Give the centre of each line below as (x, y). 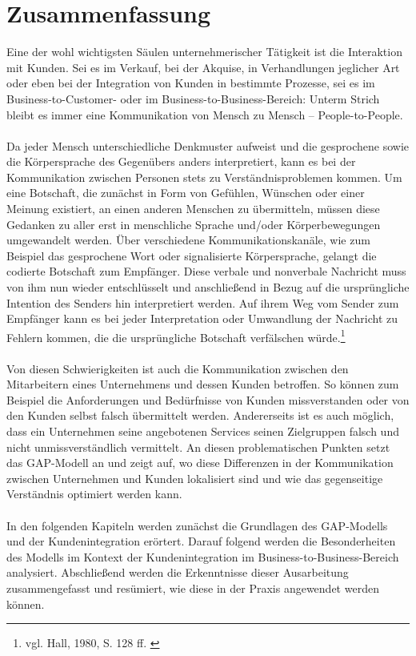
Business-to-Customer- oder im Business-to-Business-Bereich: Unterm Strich (193, 98)
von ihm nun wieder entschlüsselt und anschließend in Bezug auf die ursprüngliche (208, 287)
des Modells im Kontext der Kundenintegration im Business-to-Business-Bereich (203, 556)
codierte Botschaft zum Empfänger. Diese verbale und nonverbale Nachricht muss (206, 271)
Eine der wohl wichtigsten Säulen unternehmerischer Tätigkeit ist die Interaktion (204, 52)
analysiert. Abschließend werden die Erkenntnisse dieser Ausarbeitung (178, 572)
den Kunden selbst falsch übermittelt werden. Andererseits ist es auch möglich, (200, 415)
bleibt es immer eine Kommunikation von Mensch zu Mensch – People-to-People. (205, 114)
